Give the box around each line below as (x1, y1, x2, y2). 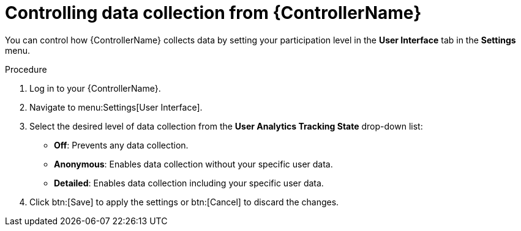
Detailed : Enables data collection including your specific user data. (54, 177, 324, 188)
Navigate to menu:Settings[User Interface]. (29, 101, 203, 112)
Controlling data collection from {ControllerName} (5, 2, 422, 23)
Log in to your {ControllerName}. (29, 82, 161, 94)
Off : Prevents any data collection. (54, 139, 189, 150)
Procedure (5, 64, 47, 75)
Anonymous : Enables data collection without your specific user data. (54, 158, 333, 169)
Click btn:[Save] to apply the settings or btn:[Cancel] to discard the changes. (29, 196, 339, 207)
